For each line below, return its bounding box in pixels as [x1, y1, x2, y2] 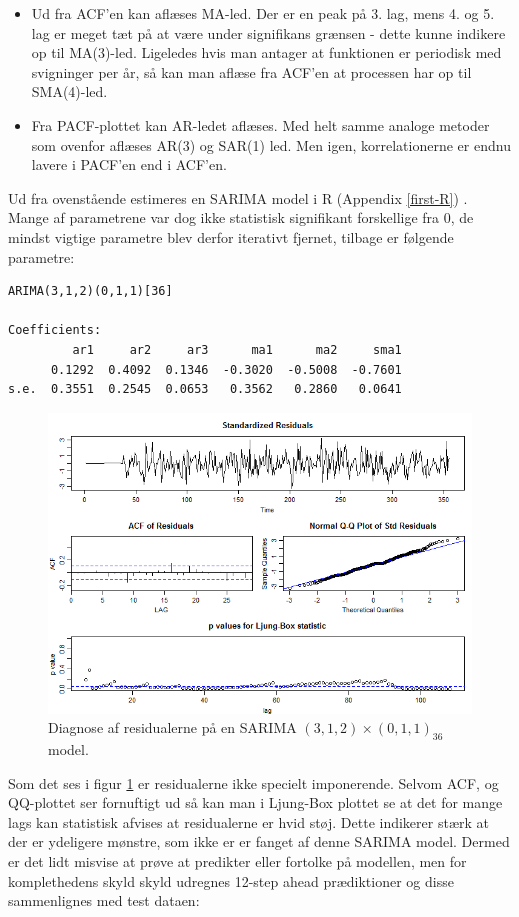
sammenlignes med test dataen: [8, 890, 200, 911]
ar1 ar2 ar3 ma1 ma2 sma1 [72, 342, 402, 357]
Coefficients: [8, 323, 102, 338]
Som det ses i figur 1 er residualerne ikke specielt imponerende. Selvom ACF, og [8, 772, 499, 793]
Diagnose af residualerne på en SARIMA [48, 717, 297, 738]
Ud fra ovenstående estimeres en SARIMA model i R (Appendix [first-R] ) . [8, 187, 468, 208]
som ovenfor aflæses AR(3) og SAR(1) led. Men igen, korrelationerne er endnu [31, 134, 511, 155]
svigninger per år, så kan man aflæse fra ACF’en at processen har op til [31, 61, 472, 82]
